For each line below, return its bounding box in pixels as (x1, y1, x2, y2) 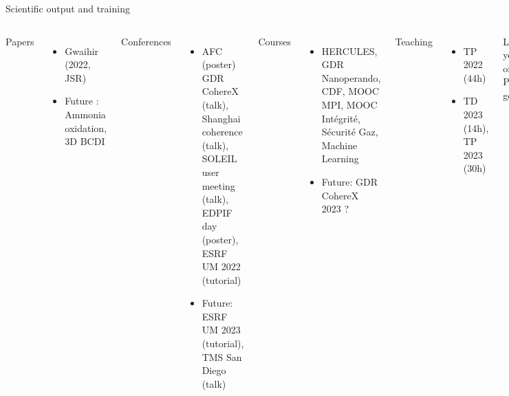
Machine (321, 137, 358, 152)
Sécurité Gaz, (321, 124, 378, 139)
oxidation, (65, 120, 107, 135)
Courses (258, 34, 292, 48)
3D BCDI (65, 134, 105, 148)
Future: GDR (321, 174, 378, 188)
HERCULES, (321, 43, 378, 58)
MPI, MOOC (321, 97, 378, 111)
